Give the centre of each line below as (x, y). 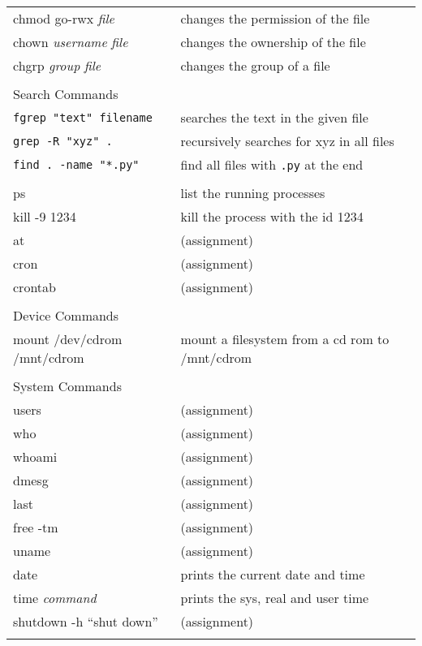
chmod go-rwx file (64, 18)
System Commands (67, 386)
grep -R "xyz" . (63, 141)
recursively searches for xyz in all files (287, 141)
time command (55, 598)
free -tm (36, 527)
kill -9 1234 (45, 216)
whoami (35, 457)
